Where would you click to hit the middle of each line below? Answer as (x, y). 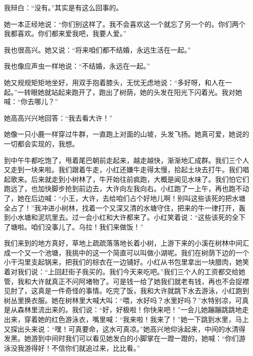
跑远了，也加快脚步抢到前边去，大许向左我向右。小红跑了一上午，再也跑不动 (126, 188)
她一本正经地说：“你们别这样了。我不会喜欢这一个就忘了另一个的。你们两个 (125, 24)
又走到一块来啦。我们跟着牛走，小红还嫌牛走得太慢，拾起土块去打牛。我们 (123, 169)
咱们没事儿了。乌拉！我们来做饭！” (87, 226)
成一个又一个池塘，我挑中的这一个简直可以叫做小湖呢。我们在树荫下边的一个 (126, 252)
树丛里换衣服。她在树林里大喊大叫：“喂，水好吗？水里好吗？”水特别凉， (120, 300)
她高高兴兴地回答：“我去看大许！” (58, 117)
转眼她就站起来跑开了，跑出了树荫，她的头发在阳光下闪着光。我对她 (133, 92)
